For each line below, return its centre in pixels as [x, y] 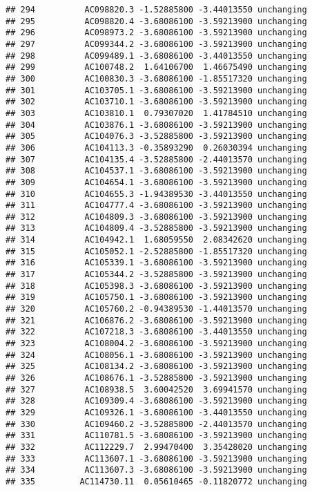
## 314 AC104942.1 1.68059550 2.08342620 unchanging [156, 240]
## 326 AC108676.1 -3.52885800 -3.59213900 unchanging [156, 378]
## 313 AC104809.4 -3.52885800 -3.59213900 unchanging [156, 228]
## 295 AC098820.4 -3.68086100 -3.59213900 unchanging [156, 21]
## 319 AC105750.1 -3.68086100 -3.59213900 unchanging [156, 297]
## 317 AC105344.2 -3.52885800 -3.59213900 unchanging [156, 275]
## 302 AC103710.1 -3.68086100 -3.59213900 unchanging [156, 102]
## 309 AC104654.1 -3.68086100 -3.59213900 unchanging [156, 182]
